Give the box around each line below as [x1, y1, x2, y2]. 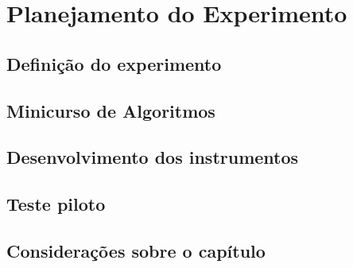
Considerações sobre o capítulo [6, 238, 266, 262]
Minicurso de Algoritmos [6, 98, 215, 122]
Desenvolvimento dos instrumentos [6, 145, 299, 169]
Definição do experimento [6, 51, 222, 76]
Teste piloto [6, 192, 106, 216]
